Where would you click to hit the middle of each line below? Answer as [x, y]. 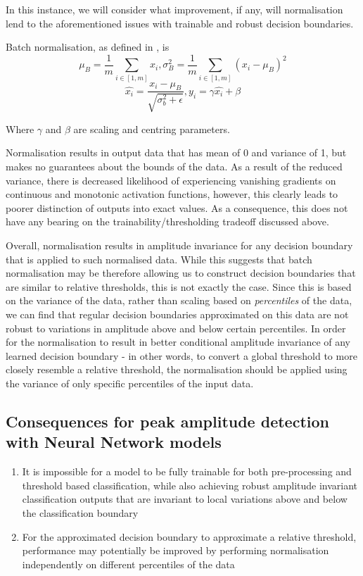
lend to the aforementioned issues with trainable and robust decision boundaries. [180, 23]
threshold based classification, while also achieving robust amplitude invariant [190, 485]
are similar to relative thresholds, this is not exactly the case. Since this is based [179, 286]
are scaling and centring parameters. [152, 129]
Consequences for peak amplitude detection [167, 421]
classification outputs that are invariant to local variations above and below [185, 499]
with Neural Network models [114, 442]
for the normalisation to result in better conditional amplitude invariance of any [178, 342]
